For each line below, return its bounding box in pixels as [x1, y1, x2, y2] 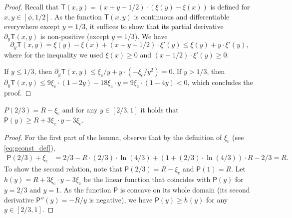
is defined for [210, 1, 250, 11]
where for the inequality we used [4, 49, 103, 59]
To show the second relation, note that [4, 163, 122, 174]
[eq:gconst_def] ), [4, 142, 55, 153]
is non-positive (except [40, 30, 109, 41]
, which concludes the [187, 77, 253, 87]
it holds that [140, 104, 179, 114]
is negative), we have [89, 194, 153, 204]
